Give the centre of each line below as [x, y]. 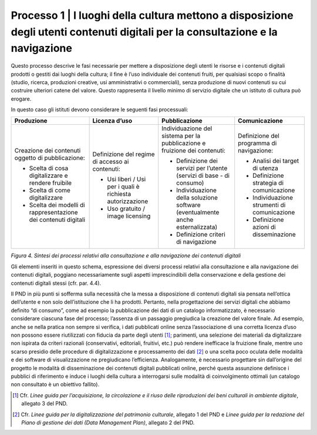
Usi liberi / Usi [127, 180]
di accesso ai [111, 162]
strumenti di [269, 205]
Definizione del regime [124, 154]
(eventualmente [198, 212]
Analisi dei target [276, 161]
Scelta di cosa [49, 168]
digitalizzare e [48, 175]
